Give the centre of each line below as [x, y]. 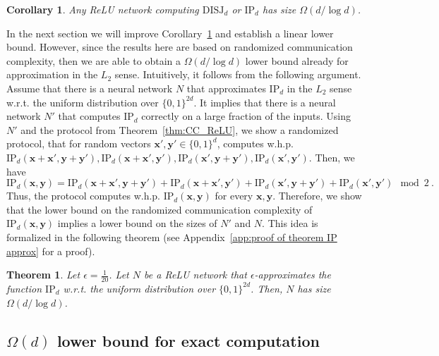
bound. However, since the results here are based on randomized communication [180, 47]
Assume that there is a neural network [90, 88]
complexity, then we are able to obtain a [94, 60]
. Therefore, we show [317, 196]
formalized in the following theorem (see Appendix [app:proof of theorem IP [172, 237]
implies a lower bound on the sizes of [137, 223]
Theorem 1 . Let [43, 275]
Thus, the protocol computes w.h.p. [83, 196]
